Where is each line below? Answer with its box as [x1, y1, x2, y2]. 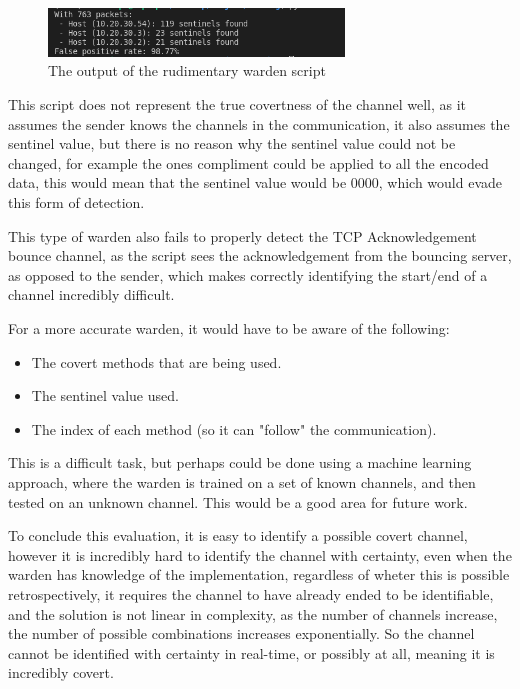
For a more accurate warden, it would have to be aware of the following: [8, 318, 450, 339]
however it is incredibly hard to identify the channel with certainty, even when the [8, 544, 512, 565]
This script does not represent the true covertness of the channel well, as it [8, 94, 467, 115]
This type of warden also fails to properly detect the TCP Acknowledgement [8, 225, 477, 246]
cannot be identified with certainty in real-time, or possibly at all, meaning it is [8, 642, 495, 663]
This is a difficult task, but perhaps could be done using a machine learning [8, 452, 472, 473]
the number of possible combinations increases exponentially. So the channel [8, 623, 475, 644]
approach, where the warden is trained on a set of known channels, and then [8, 471, 476, 492]
